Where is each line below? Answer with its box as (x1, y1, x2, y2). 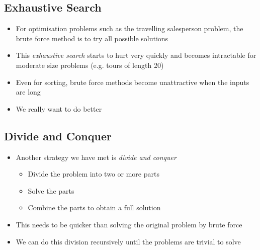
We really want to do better (16, 103, 102, 114)
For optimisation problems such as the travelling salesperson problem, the (16, 23, 243, 34)
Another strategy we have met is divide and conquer (16, 151, 177, 162)
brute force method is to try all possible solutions (16, 33, 168, 43)
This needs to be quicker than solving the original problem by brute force (16, 219, 242, 229)
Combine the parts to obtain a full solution (28, 202, 161, 213)
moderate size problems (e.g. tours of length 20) (16, 59, 164, 70)
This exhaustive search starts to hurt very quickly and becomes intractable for (16, 50, 256, 60)
